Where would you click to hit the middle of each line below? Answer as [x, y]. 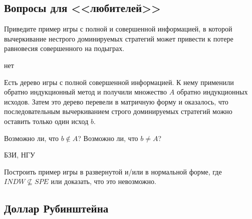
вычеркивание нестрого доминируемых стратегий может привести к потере [119, 38]
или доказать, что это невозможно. [103, 181]
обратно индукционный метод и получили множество [86, 92]
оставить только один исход [46, 121]
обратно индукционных [212, 92]
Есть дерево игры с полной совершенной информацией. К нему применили [119, 82]
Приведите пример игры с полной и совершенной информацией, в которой [118, 29]
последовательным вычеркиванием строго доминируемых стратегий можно [118, 111]
